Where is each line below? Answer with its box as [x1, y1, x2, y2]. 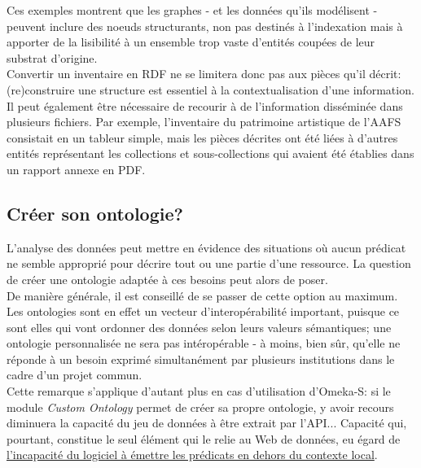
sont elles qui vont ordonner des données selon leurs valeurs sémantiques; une [7, 318, 392, 335]
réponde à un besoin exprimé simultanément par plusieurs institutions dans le [7, 350, 395, 367]
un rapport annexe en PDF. [7, 160, 146, 177]
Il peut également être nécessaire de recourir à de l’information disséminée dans [7, 97, 403, 114]
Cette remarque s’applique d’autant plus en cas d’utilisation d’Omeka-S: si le [7, 383, 391, 400]
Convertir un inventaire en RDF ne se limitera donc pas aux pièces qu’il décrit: [7, 65, 401, 82]
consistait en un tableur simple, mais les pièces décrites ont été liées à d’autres [7, 129, 398, 146]
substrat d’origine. [7, 49, 98, 66]
